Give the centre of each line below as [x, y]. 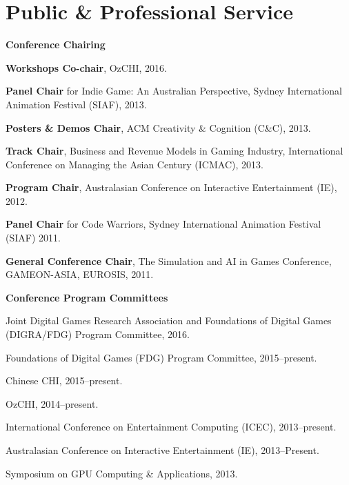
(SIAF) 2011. [33, 238]
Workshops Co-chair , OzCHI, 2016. [86, 67]
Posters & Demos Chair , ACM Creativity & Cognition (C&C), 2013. [158, 127]
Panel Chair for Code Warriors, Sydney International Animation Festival [163, 224]
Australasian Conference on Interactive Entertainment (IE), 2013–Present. [162, 450]
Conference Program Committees [87, 297]
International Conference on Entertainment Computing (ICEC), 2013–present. [171, 427]
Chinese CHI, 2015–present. [64, 380]
